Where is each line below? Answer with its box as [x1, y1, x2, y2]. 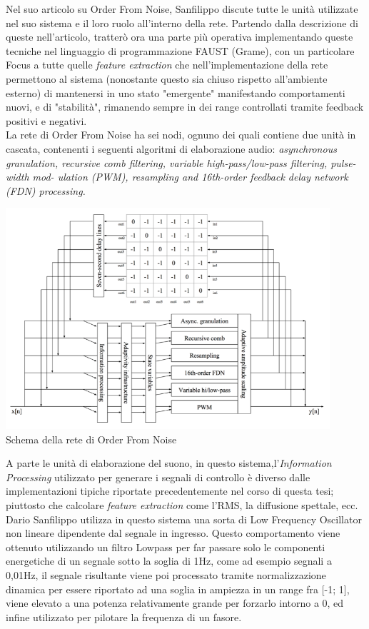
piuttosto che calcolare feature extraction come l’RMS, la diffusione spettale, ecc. [6, 498, 358, 513]
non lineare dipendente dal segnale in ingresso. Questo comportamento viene [6, 525, 340, 540]
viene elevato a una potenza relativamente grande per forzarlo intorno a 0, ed [6, 595, 344, 610]
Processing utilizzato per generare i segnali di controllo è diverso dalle [6, 469, 310, 484]
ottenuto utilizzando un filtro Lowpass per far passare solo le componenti [6, 539, 325, 554]
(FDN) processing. [6, 183, 86, 198]
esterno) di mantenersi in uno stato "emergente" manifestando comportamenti [6, 85, 345, 100]
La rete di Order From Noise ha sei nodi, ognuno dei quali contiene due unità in [6, 127, 356, 142]
